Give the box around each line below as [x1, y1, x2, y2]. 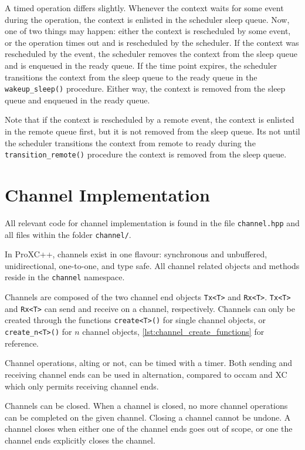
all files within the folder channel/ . [5, 228, 131, 240]
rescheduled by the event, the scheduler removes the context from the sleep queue [5, 48, 297, 60]
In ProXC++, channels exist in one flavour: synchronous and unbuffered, [5, 248, 267, 260]
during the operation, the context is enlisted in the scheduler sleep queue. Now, [5, 13, 290, 25]
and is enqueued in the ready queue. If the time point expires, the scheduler [5, 59, 277, 71]
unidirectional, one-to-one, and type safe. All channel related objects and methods [5, 259, 300, 271]
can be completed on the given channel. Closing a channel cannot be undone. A [5, 411, 291, 423]
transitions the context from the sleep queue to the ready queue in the [5, 70, 257, 83]
